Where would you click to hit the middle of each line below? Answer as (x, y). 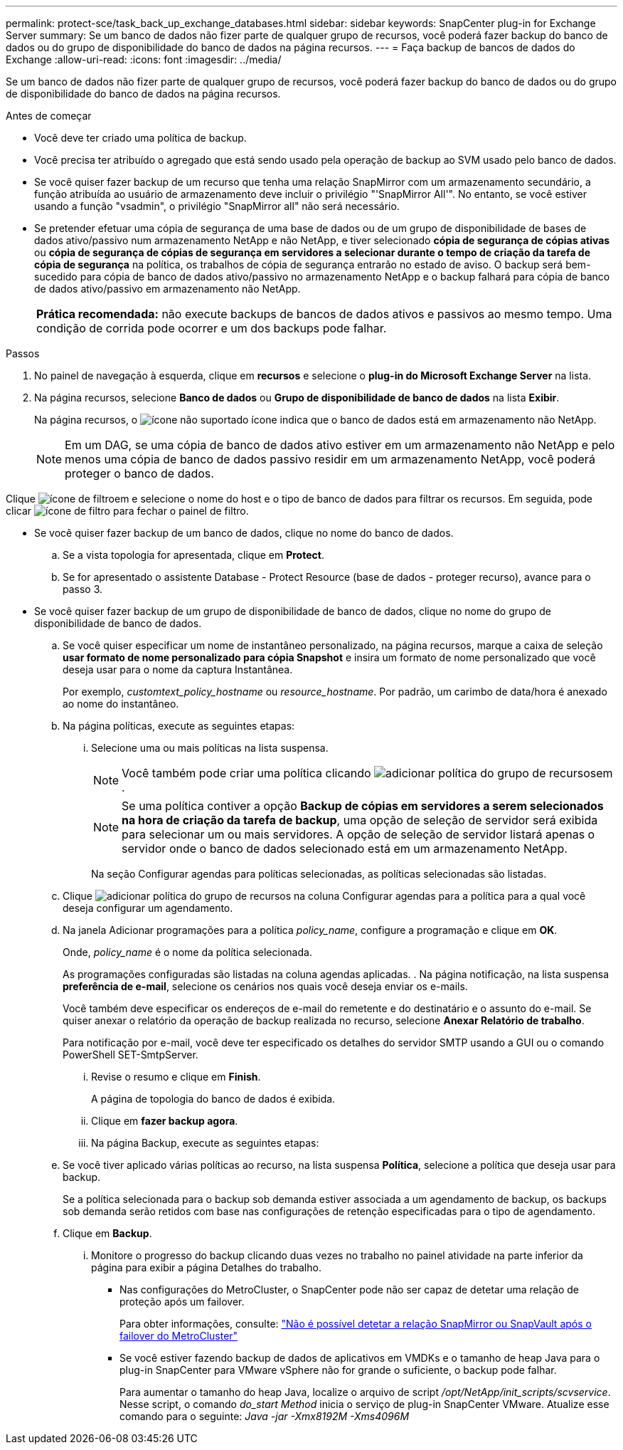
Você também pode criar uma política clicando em (367, 773)
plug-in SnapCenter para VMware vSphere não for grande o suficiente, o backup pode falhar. (338, 1370)
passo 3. (83, 589)
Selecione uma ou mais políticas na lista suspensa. (210, 748)
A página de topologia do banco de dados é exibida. (213, 1099)
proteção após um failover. (182, 1302)
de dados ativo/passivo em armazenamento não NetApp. (167, 289)
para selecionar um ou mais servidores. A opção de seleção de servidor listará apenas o (358, 834)
